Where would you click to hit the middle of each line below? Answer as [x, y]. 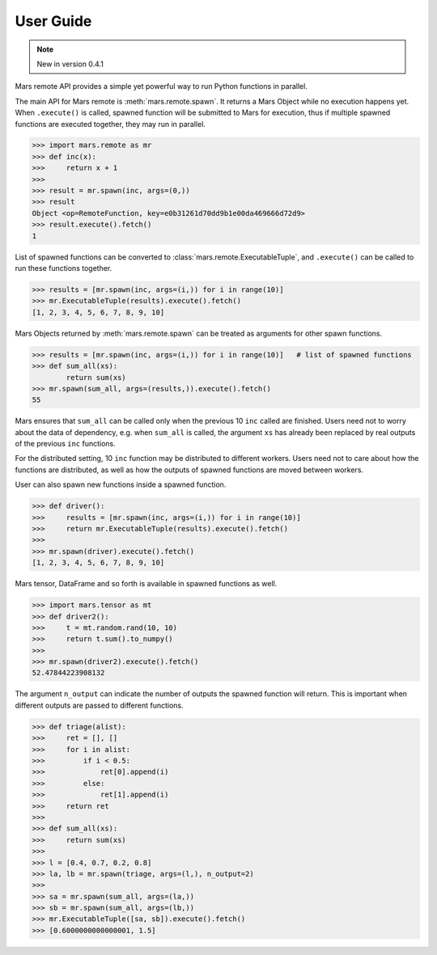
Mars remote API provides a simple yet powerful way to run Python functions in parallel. [161, 87]
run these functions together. [64, 268]
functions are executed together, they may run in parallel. [110, 124]
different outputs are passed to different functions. [99, 705]
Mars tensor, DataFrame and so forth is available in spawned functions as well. [146, 584]
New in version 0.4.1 [70, 64]
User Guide [53, 21]
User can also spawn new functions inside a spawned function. [121, 484]
